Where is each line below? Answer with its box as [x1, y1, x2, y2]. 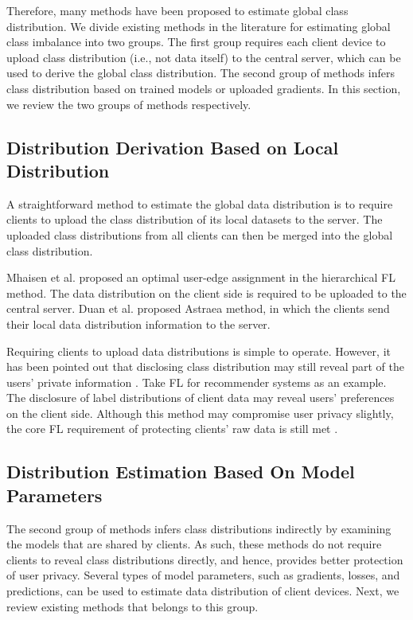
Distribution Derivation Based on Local [6, 135, 339, 159]
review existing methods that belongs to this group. [6, 598, 259, 614]
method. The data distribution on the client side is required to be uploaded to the [6, 284, 407, 301]
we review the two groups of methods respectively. [6, 96, 251, 112]
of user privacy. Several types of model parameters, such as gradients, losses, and [6, 567, 400, 583]
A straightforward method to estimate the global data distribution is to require [6, 195, 393, 212]
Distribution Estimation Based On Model [6, 459, 355, 484]
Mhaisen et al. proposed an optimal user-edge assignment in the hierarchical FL [6, 269, 395, 286]
